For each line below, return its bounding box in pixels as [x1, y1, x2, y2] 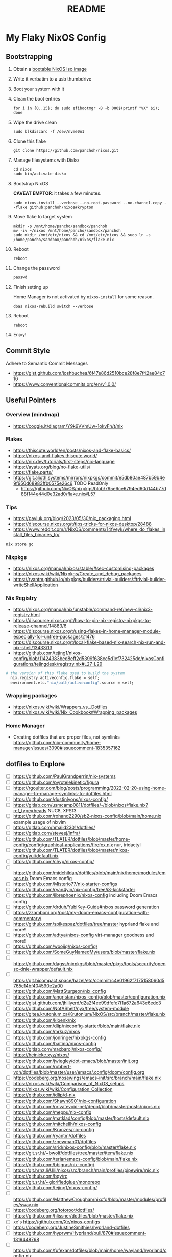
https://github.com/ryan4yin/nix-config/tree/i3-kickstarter [13, 887, 136, 893]
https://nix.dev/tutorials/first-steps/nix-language [13, 458, 115, 464]
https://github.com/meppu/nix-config [13, 1109, 92, 1115]
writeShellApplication [13, 582, 58, 588]
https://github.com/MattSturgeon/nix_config [13, 988, 106, 994]
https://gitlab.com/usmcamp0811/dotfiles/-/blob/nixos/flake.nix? [13, 802, 149, 808]
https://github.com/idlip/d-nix [13, 1092, 76, 1098]
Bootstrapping [6, 52, 53, 61]
